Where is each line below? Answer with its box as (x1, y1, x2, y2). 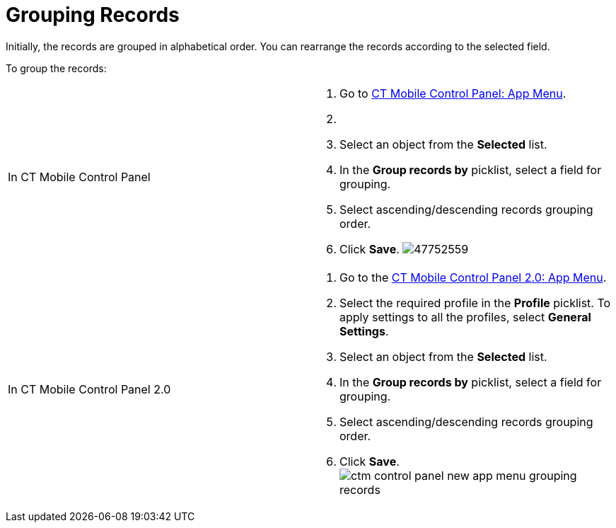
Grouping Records (6, 3, 180, 27)
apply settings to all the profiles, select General (339, 309, 591, 324)
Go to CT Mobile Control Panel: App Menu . (339, 86, 566, 101)
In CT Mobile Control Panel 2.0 (8, 381, 171, 396)
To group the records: (6, 62, 107, 74)
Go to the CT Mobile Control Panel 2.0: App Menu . (339, 270, 607, 285)
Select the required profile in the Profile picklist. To (339, 295, 611, 310)
